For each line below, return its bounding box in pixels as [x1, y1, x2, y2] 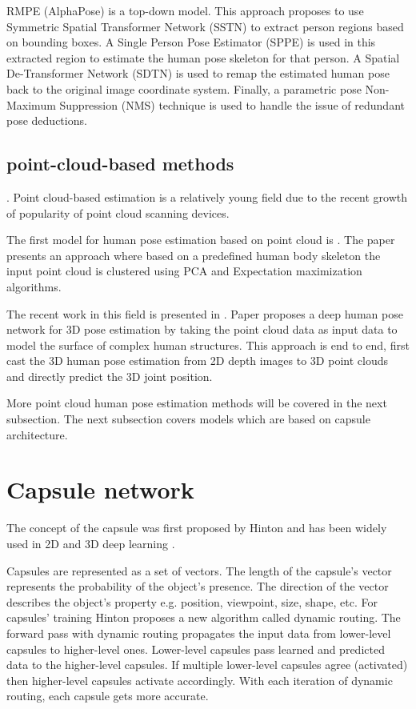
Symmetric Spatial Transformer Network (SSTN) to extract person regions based [6, 18, 404, 34]
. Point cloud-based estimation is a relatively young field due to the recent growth [6, 188, 408, 205]
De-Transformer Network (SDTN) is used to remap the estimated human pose [6, 65, 390, 82]
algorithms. [6, 278, 62, 294]
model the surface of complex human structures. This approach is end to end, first [6, 336, 410, 353]
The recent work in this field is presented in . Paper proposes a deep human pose [6, 305, 403, 322]
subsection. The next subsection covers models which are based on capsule [6, 411, 370, 427]
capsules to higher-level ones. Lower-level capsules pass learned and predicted [6, 640, 385, 657]
